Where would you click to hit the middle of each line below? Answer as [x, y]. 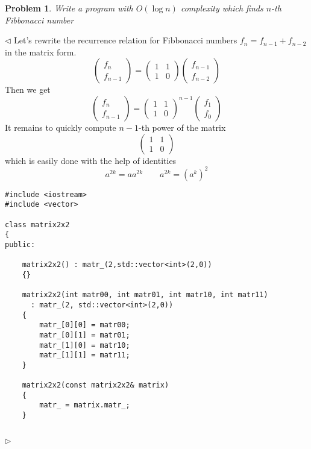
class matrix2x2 [37, 225]
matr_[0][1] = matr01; [85, 335]
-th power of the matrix [182, 127]
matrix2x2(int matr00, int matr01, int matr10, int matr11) [145, 295]
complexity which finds [222, 8]
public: [20, 244]
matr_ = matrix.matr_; [85, 405]
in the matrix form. [41, 52]
